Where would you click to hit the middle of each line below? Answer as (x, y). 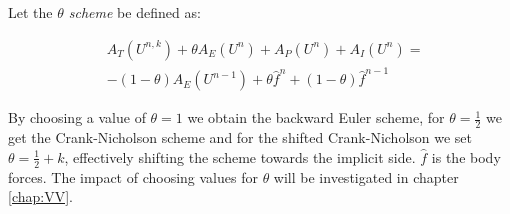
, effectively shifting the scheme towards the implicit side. (240, 156)
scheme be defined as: (134, 12)
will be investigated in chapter (366, 176)
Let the (30, 12)
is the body (466, 156)
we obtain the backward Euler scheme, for (316, 117)
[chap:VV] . (40, 196)
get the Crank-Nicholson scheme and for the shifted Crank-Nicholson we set (240, 137)
